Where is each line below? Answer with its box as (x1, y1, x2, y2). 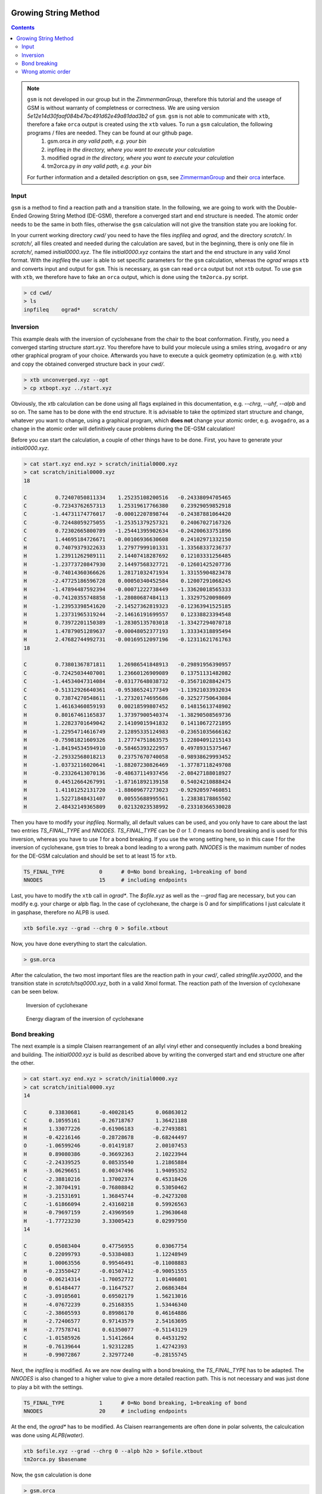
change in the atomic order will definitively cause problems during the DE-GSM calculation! (11, 425, 236, 433)
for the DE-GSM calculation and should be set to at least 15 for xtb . (11, 852, 177, 859)
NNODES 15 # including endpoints (23, 876, 187, 883)
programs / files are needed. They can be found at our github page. (27, 129, 193, 136)
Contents (11, 24, 35, 31)
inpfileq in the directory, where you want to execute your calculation (47, 146, 215, 153)
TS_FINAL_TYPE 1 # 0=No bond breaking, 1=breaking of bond (23, 1399, 247, 1406)
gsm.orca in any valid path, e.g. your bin (47, 137, 147, 145)
